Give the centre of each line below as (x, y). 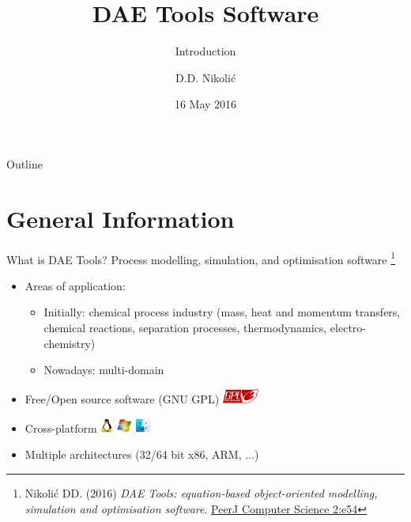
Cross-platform (61, 427)
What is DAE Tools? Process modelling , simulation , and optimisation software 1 (201, 258)
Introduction (205, 51)
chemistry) (70, 343)
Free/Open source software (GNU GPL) (122, 399)
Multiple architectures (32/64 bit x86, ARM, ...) (142, 454)
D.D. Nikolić (205, 77)
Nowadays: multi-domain (104, 370)
